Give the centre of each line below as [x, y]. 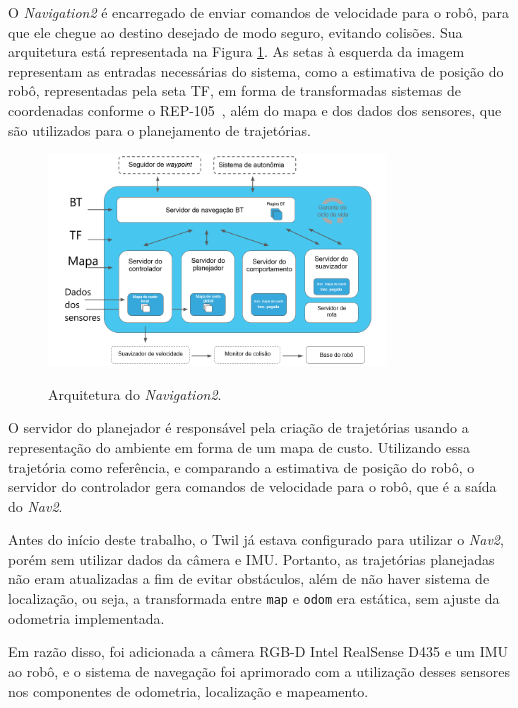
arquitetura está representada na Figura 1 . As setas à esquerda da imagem [236, 51]
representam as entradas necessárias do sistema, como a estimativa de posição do [256, 70]
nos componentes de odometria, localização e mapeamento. [188, 690]
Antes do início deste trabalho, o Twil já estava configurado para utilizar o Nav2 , [256, 539]
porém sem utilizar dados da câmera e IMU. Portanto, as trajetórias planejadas [251, 558]
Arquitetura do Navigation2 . [135, 393]
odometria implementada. [86, 617]
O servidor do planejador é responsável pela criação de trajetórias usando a [238, 427]
